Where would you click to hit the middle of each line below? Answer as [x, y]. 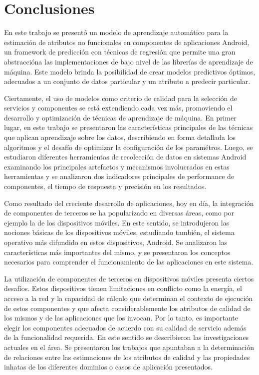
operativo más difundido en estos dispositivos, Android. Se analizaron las [116, 242]
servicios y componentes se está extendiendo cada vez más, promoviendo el [118, 108]
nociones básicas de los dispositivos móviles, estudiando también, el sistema [119, 232]
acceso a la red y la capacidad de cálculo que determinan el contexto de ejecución [129, 298]
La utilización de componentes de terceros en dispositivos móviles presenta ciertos [129, 278]
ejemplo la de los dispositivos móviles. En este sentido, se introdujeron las [117, 222]
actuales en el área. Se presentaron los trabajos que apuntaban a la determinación [129, 347]
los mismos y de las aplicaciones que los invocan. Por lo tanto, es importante [121, 318]
